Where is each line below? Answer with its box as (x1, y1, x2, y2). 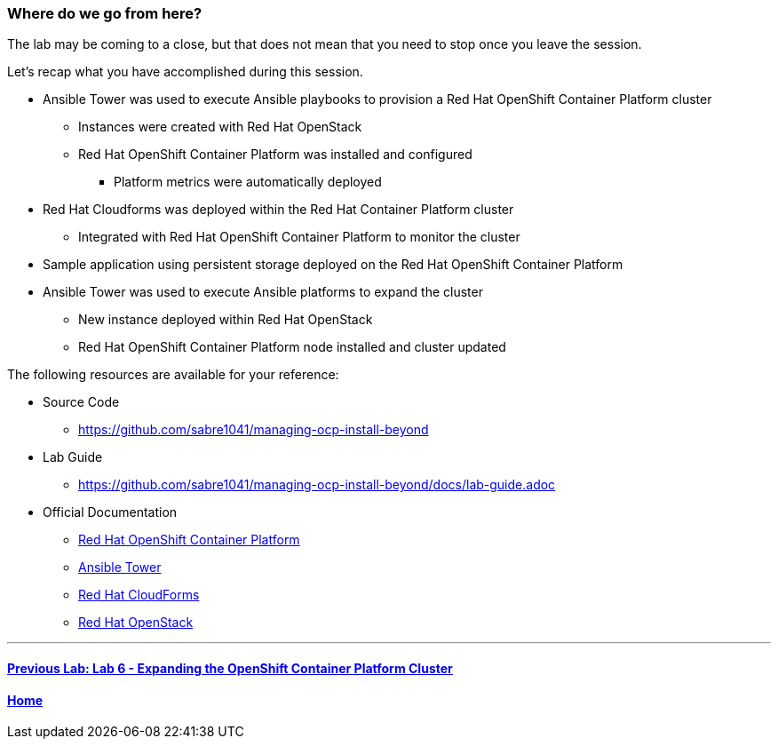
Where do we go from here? (7, 4, 202, 22)
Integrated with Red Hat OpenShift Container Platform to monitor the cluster (78, 229, 520, 245)
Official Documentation (43, 504, 178, 520)
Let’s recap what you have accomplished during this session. (7, 64, 363, 80)
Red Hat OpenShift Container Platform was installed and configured (78, 147, 472, 163)
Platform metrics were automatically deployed (114, 174, 382, 190)
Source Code (43, 394, 120, 410)
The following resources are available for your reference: (7, 367, 339, 383)
